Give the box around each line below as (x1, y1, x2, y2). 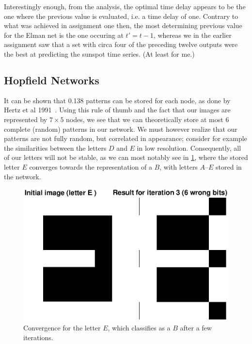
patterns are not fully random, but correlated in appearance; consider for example (4, 133, 247, 143)
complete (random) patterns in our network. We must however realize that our (4, 124, 237, 134)
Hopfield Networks (4, 72, 99, 87)
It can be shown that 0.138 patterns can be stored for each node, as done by (4, 95, 231, 105)
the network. (4, 171, 41, 181)
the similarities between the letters (4, 142, 107, 153)
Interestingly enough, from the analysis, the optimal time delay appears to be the (4, 1, 246, 11)
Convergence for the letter (23, 323, 101, 333)
